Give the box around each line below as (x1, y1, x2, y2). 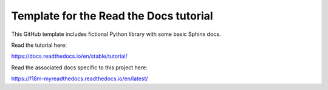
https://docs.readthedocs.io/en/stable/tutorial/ (11, 52, 128, 60)
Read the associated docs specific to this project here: (11, 64, 148, 71)
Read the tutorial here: (11, 41, 67, 49)
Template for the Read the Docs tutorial (11, 9, 213, 22)
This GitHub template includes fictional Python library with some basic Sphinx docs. (11, 30, 221, 38)
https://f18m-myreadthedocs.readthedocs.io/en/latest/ (11, 75, 148, 82)
